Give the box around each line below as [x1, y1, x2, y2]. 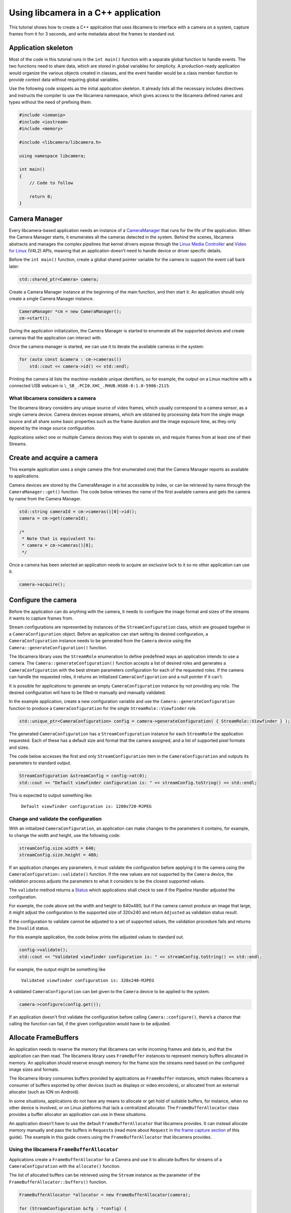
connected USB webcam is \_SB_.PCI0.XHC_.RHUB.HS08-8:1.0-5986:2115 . [9, 382, 171, 388]
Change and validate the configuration [9, 815, 102, 822]
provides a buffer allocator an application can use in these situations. [9, 1112, 147, 1117]
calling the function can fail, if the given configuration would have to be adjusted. [9, 1020, 171, 1026]
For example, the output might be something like [9, 966, 106, 972]
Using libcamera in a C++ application [9, 7, 161, 18]
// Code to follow [29, 180, 73, 186]
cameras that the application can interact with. [9, 335, 102, 341]
